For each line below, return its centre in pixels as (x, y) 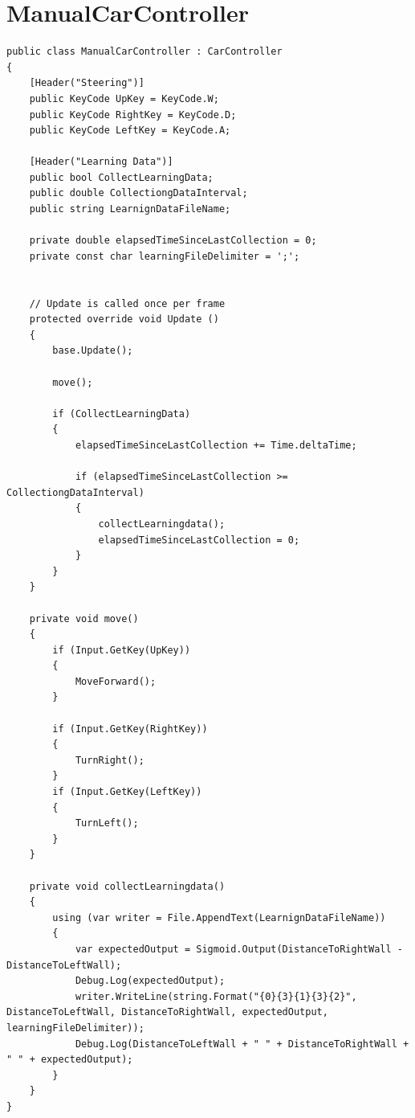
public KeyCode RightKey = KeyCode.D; (133, 115)
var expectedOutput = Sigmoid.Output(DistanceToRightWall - (239, 949)
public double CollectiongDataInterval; (138, 193)
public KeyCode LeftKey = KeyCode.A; (130, 131)
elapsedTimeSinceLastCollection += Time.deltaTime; (216, 445)
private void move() (84, 618)
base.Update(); (93, 351)
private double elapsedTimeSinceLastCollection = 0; (173, 241)
